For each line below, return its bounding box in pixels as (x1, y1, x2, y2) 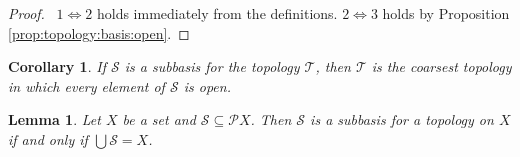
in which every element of (8, 75, 165, 96)
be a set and (122, 109, 196, 130)
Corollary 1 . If (8, 56, 106, 77)
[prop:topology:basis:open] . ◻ (8, 22, 190, 43)
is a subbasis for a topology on (310, 109, 494, 130)
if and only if (8, 128, 88, 149)
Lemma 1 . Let (8, 109, 101, 130)
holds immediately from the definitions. (96, 3, 338, 23)
